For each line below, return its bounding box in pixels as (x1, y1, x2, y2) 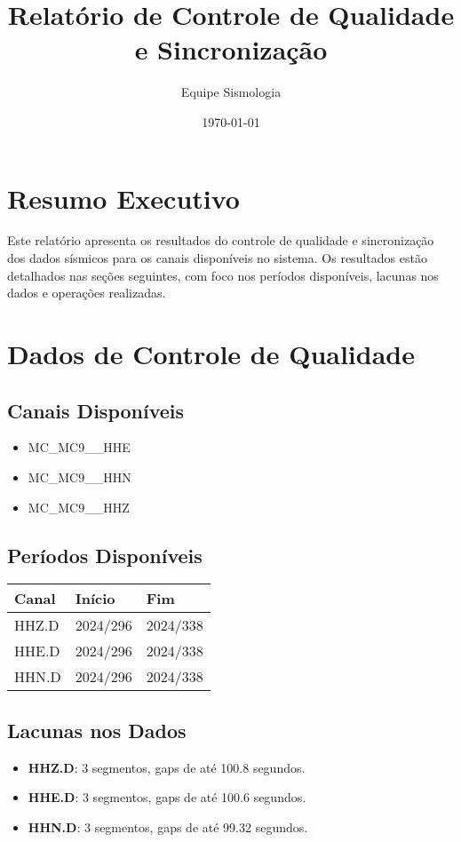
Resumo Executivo (7, 179, 240, 216)
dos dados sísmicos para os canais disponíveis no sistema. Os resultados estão (7, 249, 427, 267)
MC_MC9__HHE (28, 438, 131, 457)
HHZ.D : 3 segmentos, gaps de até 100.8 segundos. (28, 758, 306, 776)
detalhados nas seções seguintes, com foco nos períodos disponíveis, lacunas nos (7, 266, 439, 284)
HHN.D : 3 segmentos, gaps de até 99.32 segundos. (28, 817, 308, 836)
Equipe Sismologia (180, 83, 282, 101)
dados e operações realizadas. (7, 283, 166, 302)
